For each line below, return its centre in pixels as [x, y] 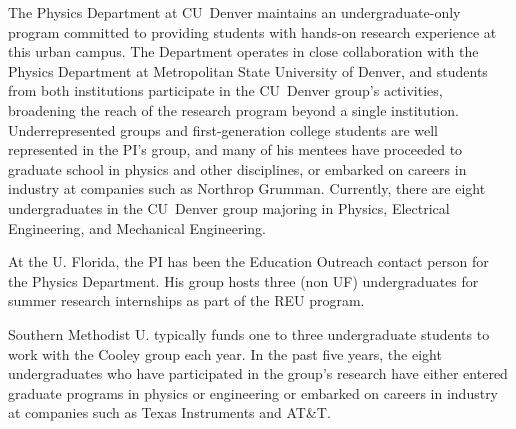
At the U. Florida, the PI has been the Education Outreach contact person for [248, 261]
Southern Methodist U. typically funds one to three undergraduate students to [249, 333]
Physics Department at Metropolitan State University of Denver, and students [248, 70]
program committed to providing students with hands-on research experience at [252, 31]
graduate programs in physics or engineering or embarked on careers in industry [253, 392]
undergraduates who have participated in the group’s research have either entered [258, 373]
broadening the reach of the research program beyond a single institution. [233, 109]
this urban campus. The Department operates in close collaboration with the [243, 51]
